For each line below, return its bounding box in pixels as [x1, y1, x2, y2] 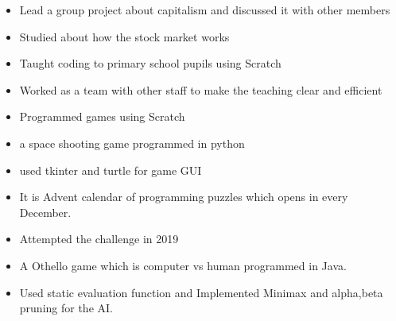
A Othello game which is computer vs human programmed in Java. [19, 257, 347, 273]
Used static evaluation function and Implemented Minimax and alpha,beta [19, 284, 383, 300]
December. [19, 203, 72, 220]
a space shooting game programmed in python [19, 134, 245, 151]
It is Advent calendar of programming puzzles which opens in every [19, 188, 348, 205]
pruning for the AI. [19, 300, 113, 316]
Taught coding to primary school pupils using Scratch [19, 55, 281, 72]
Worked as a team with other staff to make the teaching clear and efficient [19, 81, 382, 98]
